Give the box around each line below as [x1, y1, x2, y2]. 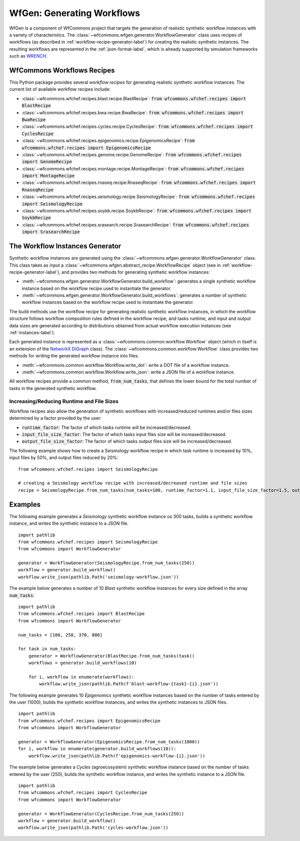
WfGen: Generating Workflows [9, 8, 140, 19]
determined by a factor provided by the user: [9, 415, 102, 421]
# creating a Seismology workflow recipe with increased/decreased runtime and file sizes [18, 480, 247, 486]
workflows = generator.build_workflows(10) [28, 660, 137, 666]
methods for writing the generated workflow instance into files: [9, 353, 139, 359]
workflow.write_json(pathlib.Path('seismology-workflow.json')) [18, 574, 179, 580]
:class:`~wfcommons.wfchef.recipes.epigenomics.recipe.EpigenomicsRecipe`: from [21, 138, 195, 144]
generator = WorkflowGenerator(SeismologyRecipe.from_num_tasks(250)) [18, 560, 195, 566]
